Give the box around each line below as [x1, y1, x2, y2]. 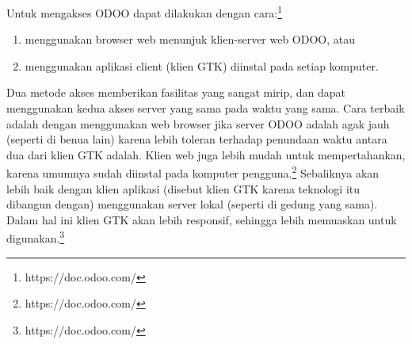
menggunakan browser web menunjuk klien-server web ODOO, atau [25, 31, 356, 48]
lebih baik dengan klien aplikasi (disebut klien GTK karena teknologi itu [6, 180, 360, 197]
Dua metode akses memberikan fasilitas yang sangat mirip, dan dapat [6, 84, 346, 101]
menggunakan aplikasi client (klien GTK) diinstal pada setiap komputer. [25, 57, 379, 74]
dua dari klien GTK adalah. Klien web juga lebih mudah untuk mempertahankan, [6, 146, 406, 162]
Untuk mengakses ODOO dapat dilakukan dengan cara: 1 [6, 2, 283, 21]
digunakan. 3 [6, 227, 65, 247]
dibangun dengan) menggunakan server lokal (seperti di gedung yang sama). [6, 196, 378, 212]
